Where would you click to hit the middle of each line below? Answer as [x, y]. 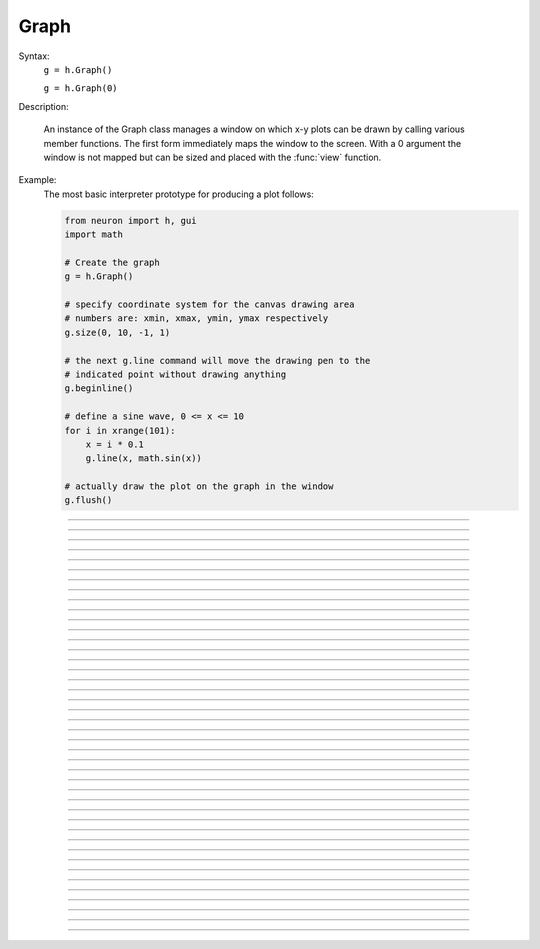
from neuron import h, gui [130, 220]
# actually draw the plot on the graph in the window [199, 486]
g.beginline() [99, 388]
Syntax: [34, 56]
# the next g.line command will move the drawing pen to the [217, 360]
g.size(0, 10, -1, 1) [117, 332]
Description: [43, 106]
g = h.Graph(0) [81, 88]
